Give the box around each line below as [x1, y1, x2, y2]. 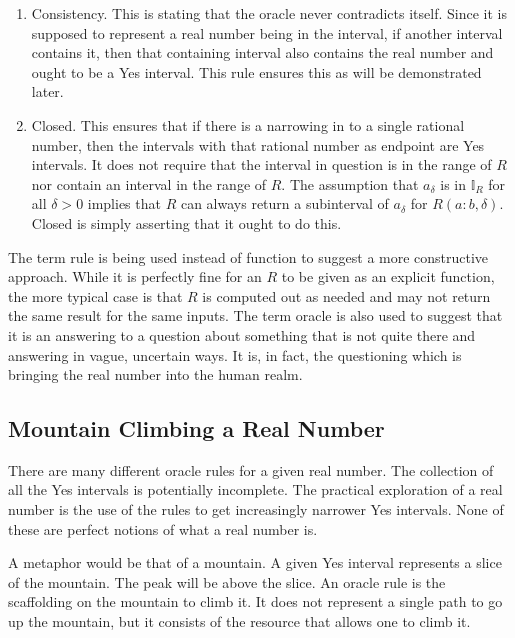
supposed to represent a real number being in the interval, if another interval [31, 22, 503, 43]
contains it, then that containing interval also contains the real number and [31, 42, 494, 63]
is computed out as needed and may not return [202, 285, 491, 306]
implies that [87, 193, 161, 214]
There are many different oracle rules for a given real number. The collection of [8, 459, 494, 480]
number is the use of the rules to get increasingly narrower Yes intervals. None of [8, 499, 504, 520]
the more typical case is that [8, 285, 183, 306]
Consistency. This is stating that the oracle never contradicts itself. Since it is [31, 3, 507, 23]
